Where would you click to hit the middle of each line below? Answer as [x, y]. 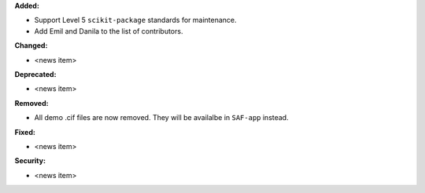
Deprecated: [35, 74]
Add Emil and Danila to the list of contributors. [109, 31]
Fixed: [25, 132]
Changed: [31, 46]
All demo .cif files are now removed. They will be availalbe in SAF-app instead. [161, 118]
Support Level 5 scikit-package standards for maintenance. [135, 20]
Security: [30, 161]
